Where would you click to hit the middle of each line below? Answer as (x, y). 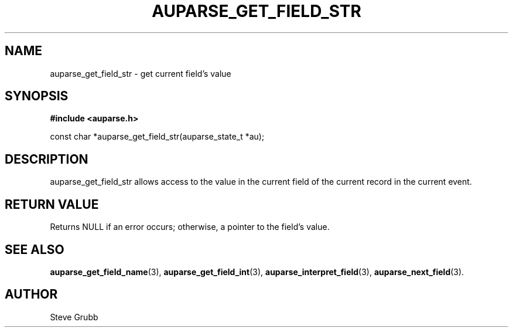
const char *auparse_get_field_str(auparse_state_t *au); (157, 137)
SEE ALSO (35, 249)
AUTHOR (31, 294)
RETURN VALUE (52, 204)
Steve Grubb (74, 317)
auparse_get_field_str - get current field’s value (141, 73)
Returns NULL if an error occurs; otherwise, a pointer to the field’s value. (190, 227)
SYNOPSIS (37, 96)
